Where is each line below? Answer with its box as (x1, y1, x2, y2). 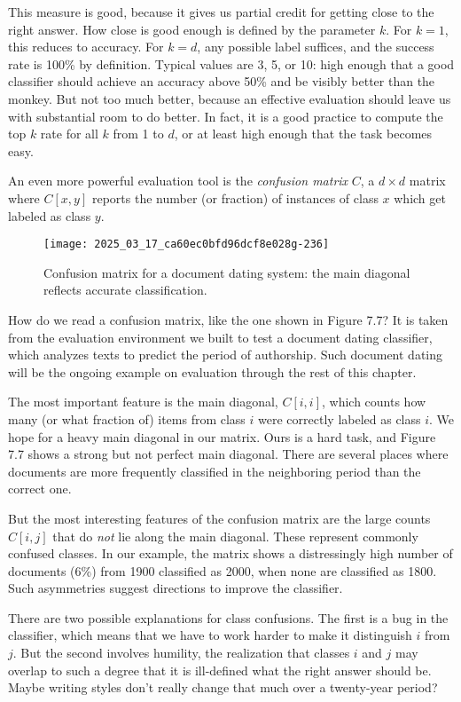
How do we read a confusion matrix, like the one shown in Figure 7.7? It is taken (8, 310, 449, 328)
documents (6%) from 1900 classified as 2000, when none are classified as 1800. (8, 561, 437, 580)
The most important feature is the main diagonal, (8, 392, 278, 411)
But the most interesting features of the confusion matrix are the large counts (8, 509, 431, 527)
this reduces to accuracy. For (8, 37, 164, 56)
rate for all (40, 124, 98, 143)
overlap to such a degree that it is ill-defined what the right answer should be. (8, 660, 432, 679)
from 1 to (113, 124, 164, 143)
